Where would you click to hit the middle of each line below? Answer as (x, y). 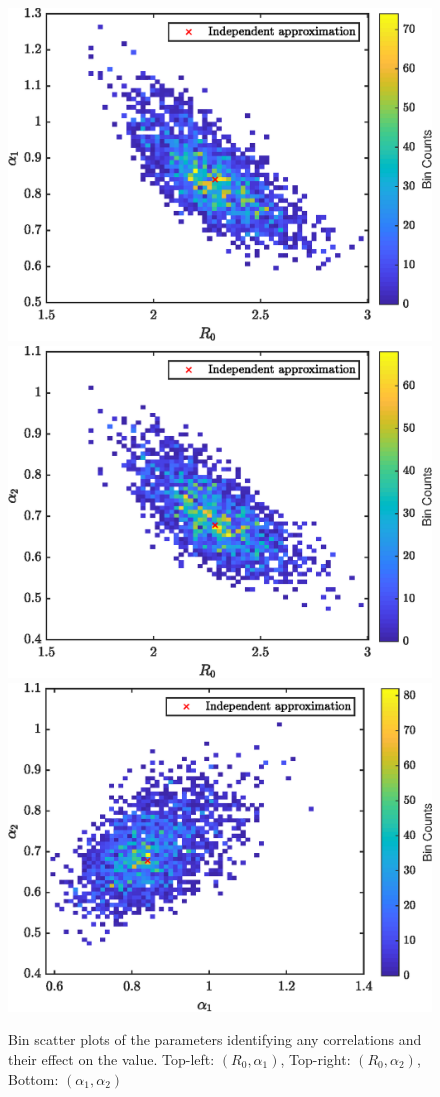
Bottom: (33, 1078)
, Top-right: (315, 1058)
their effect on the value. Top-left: (111, 1058)
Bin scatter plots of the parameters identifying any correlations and (215, 1039)
